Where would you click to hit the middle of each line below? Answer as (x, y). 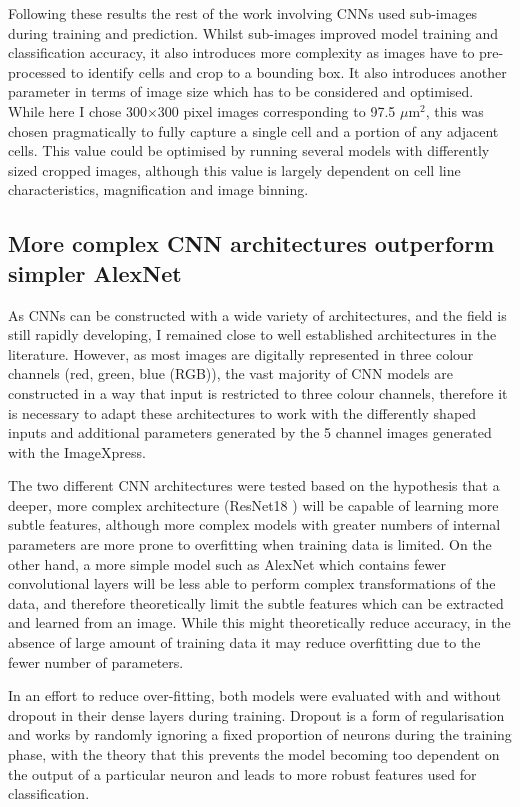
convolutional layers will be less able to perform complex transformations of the (252, 583)
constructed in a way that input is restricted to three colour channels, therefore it (258, 392)
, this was (454, 110)
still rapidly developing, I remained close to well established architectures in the (252, 334)
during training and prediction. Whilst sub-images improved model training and (253, 32)
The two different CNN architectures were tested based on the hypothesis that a (254, 485)
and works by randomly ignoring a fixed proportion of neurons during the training (260, 734)
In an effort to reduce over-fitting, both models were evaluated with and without (254, 695)
